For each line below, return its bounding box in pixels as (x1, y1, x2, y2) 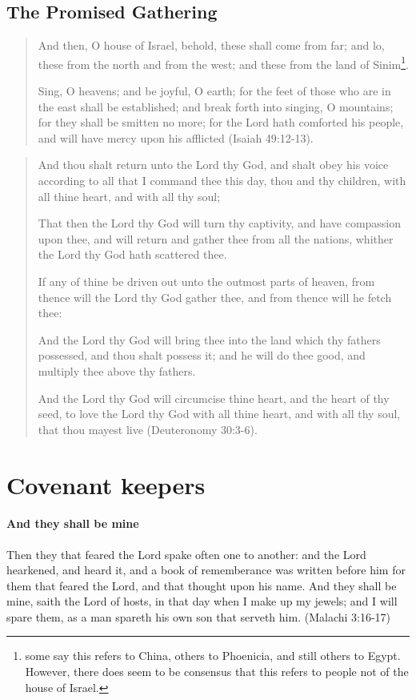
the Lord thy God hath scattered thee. (38, 246, 227, 263)
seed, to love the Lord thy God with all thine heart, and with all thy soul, (38, 405, 401, 422)
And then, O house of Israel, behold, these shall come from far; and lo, (38, 37, 385, 54)
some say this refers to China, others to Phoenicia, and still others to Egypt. (25, 647, 401, 664)
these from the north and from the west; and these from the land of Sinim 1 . (38, 53, 409, 72)
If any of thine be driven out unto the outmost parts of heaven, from (38, 272, 375, 289)
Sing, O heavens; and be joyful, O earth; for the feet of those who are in (38, 82, 391, 99)
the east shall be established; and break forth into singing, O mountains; (38, 98, 394, 115)
